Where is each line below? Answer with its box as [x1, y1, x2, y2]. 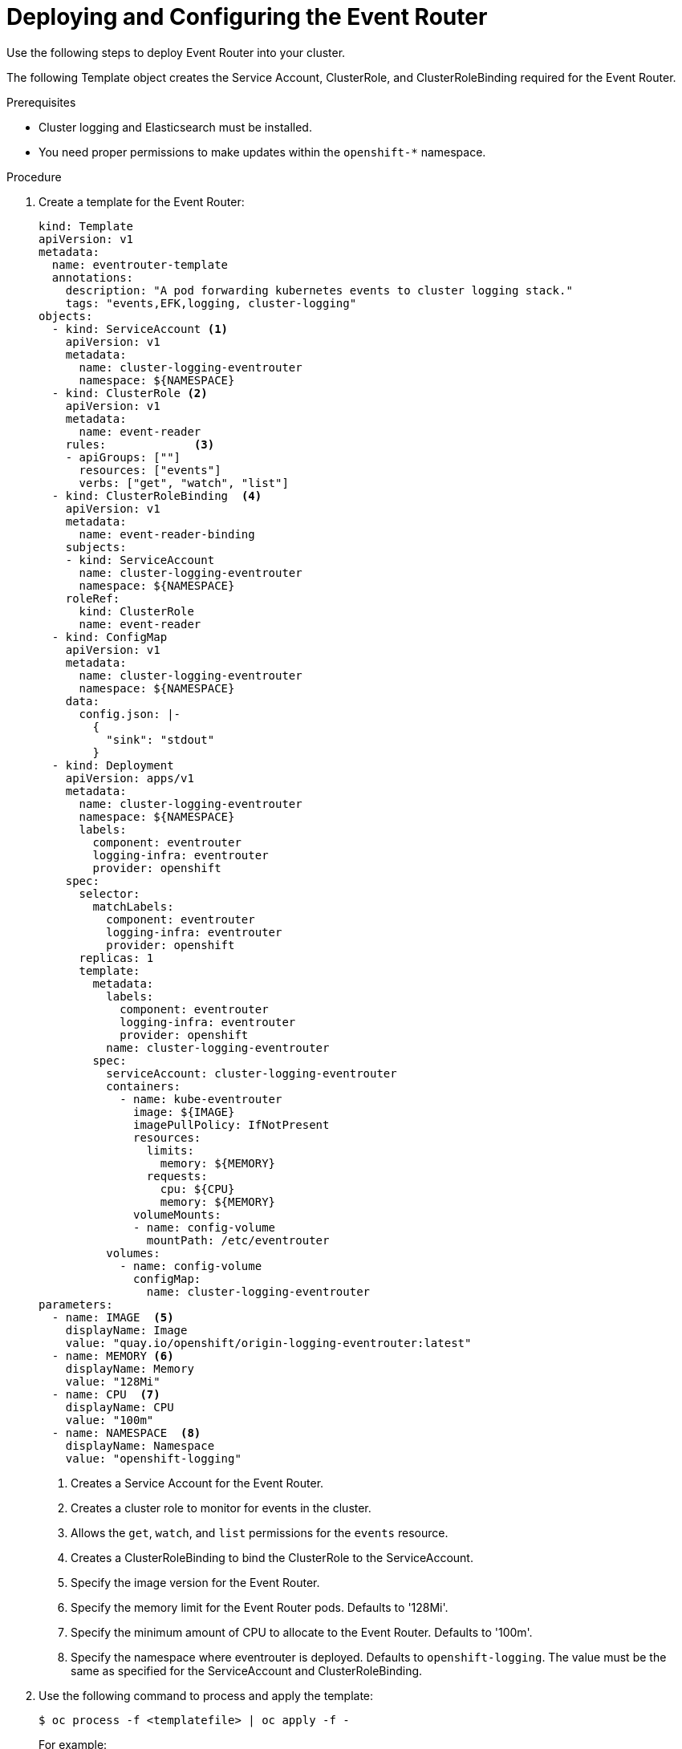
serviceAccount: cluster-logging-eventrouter [106, 1066, 397, 1080]
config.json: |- [79, 707, 181, 720]
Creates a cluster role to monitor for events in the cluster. [71, 1500, 371, 1515]
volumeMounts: [133, 1207, 221, 1221]
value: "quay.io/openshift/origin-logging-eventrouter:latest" [65, 1336, 472, 1349]
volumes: [106, 1246, 160, 1260]
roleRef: [65, 591, 120, 605]
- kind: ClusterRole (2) [51, 386, 208, 400]
